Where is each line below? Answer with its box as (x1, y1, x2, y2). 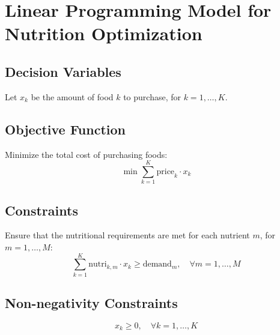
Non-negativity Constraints (5, 294, 178, 312)
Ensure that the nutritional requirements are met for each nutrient (5, 229, 250, 241)
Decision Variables (5, 62, 121, 80)
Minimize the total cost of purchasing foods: (5, 148, 168, 160)
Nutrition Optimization (5, 21, 202, 46)
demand (142, 260, 172, 269)
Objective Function (5, 119, 126, 138)
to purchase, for (123, 90, 181, 103)
